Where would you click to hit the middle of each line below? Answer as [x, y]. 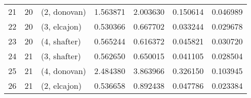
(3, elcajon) [61, 26]
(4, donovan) [64, 71]
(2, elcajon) [61, 85]
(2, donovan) [64, 11]
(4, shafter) [61, 41]
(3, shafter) [61, 56]
